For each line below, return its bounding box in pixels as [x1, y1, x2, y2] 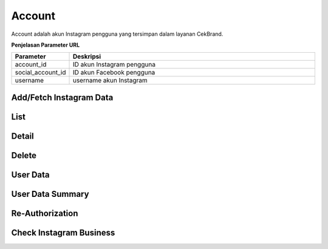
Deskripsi [72, 52, 101, 61]
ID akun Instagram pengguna [72, 61, 156, 69]
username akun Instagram [72, 76, 148, 85]
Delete [11, 150, 36, 161]
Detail [11, 131, 35, 141]
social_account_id [15, 68, 66, 77]
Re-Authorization [11, 208, 78, 218]
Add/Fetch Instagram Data [11, 92, 114, 102]
